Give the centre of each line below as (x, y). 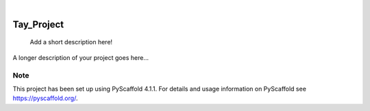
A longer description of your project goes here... (81, 57)
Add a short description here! (71, 42)
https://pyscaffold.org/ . (45, 98)
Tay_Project (38, 24)
